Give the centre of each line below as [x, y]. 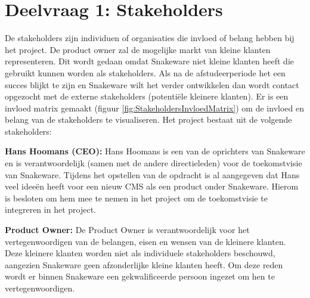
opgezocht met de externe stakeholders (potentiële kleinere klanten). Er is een [147, 96]
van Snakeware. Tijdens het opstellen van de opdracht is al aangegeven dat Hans [152, 174]
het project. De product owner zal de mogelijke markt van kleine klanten [138, 49]
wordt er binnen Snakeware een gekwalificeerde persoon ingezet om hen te [140, 276]
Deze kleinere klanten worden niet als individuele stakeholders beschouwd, [140, 253]
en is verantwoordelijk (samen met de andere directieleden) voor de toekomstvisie [154, 163]
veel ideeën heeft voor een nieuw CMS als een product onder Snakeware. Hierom [152, 186]
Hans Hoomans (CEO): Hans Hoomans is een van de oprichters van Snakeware [155, 151]
